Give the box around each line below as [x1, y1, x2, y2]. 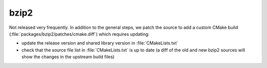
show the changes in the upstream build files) [21, 54, 115, 60]
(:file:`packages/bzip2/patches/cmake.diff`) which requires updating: [9, 31, 150, 37]
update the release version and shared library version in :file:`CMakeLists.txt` [21, 40, 178, 46]
